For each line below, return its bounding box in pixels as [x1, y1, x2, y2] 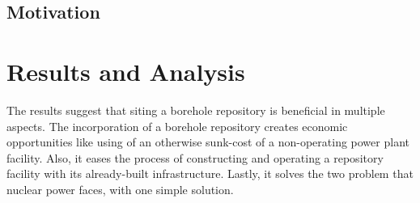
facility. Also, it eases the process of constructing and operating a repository [6, 149, 384, 166]
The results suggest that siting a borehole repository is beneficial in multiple [6, 101, 385, 118]
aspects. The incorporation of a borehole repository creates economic [6, 117, 348, 134]
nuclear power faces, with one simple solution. [6, 180, 234, 197]
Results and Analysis [6, 54, 245, 87]
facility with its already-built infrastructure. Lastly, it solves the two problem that [6, 165, 414, 182]
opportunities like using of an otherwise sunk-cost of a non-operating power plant [6, 133, 409, 150]
